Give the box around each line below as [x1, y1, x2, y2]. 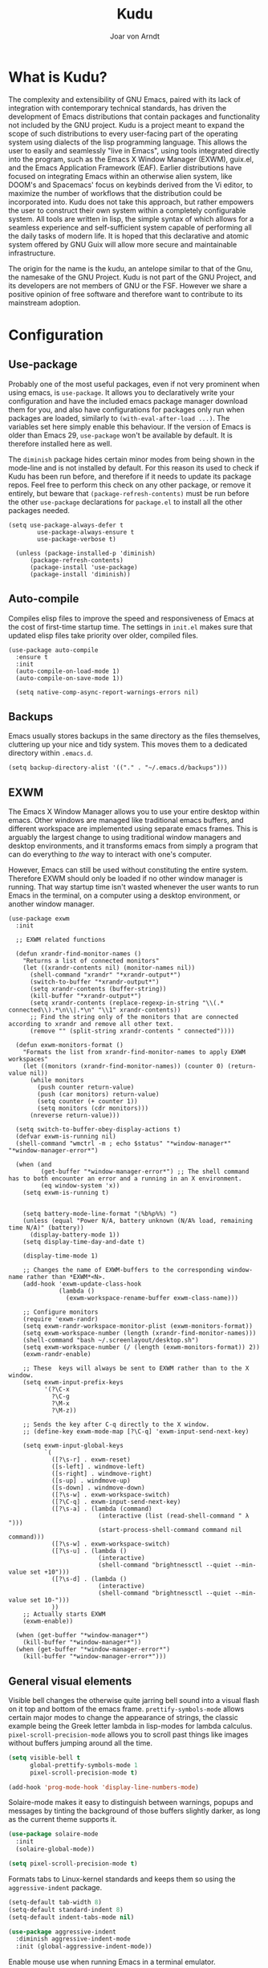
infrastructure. [8, 248, 56, 258]
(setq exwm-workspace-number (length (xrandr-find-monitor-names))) [22, 1330, 257, 1338]
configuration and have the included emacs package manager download [8, 396, 249, 405]
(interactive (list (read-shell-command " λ [97, 1512, 250, 1520]
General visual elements [8, 1674, 132, 1688]
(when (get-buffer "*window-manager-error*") [15, 1645, 171, 1654]
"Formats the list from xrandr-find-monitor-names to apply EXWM [22, 1049, 246, 1057]
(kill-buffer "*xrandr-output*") [29, 992, 142, 1000]
